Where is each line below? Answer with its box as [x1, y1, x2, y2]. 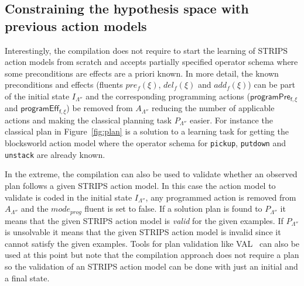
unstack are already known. [5, 148, 105, 160]
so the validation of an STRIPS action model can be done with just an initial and [5, 260, 298, 272]
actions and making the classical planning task [5, 113, 172, 126]
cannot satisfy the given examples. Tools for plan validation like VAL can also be [5, 237, 300, 249]
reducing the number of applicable [152, 102, 275, 114]
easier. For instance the [189, 113, 273, 126]
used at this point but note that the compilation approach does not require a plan [5, 249, 299, 261]
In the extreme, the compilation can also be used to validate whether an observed [5, 168, 298, 180]
